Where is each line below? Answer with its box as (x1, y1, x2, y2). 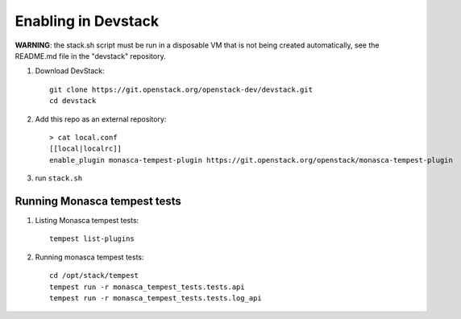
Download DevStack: (35, 66, 105, 76)
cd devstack (49, 97, 97, 106)
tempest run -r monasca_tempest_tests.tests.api (49, 282, 245, 292)
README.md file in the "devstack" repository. (15, 51, 166, 60)
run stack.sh (35, 173, 83, 183)
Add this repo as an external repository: (35, 114, 167, 124)
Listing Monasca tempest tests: (35, 215, 139, 225)
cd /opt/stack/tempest (49, 271, 139, 280)
